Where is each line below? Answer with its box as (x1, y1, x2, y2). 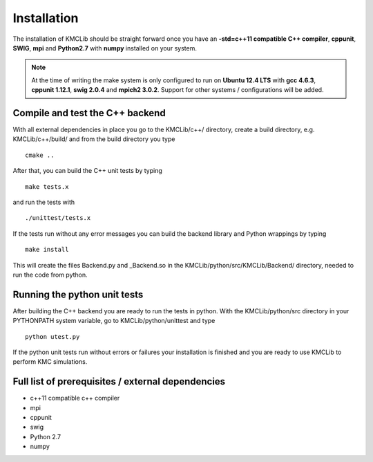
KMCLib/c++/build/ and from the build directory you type (12, 135, 175, 143)
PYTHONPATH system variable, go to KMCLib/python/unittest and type (12, 317, 216, 325)
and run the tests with (12, 198, 75, 206)
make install (25, 246, 69, 254)
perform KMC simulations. (12, 358, 88, 366)
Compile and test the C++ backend (12, 107, 166, 119)
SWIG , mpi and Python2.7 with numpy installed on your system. (12, 44, 197, 52)
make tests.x (25, 183, 69, 190)
